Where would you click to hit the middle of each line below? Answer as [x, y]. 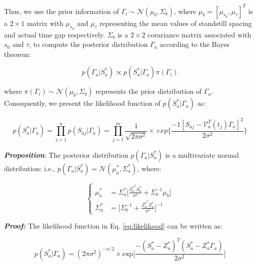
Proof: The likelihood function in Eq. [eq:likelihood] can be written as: [113, 226]
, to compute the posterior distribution [88, 44]
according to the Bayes [194, 44]
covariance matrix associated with [199, 34]
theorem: [17, 54]
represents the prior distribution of [149, 91]
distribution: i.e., [30, 168]
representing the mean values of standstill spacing [176, 23]
